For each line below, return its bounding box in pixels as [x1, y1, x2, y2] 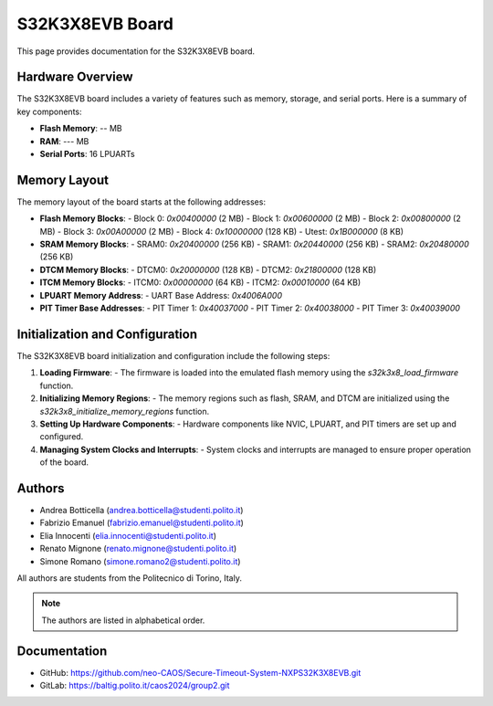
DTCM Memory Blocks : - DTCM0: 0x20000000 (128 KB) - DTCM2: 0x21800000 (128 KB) [39, 264, 377, 275]
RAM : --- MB [39, 135, 89, 146]
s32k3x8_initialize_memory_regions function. [39, 406, 210, 416]
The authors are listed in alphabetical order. [41, 615, 205, 626]
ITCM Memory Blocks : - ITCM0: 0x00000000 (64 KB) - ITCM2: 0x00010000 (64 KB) [39, 277, 362, 288]
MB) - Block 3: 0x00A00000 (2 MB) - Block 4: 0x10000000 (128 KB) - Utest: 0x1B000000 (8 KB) [39, 226, 404, 237]
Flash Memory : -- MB [39, 123, 122, 134]
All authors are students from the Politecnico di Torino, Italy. [16, 572, 242, 584]
